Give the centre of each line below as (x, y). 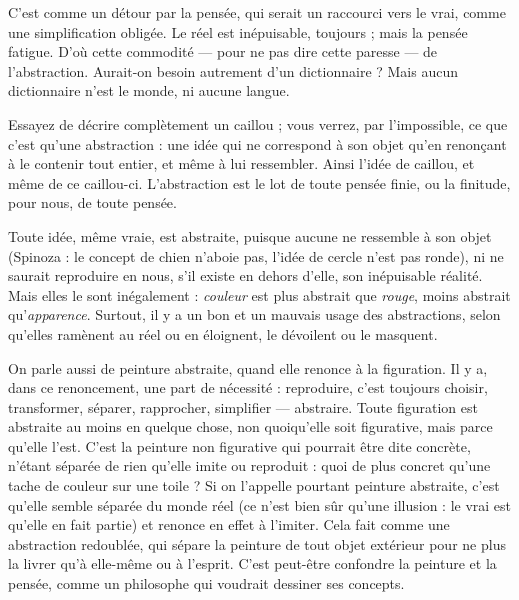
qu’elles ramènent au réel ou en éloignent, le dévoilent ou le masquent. (223, 333)
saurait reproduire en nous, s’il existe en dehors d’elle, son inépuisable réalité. (245, 275)
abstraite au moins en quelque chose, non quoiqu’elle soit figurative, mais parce (250, 426)
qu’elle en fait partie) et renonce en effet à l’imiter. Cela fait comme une (229, 524)
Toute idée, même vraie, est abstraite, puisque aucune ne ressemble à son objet (250, 235)
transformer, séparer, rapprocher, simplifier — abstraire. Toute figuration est (243, 406)
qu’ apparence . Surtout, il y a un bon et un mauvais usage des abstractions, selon (254, 314)
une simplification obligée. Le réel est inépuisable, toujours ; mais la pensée (238, 31)
